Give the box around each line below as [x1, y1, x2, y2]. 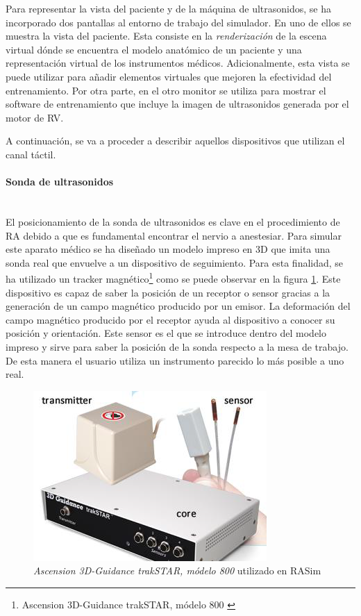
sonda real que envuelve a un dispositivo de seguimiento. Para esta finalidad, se [6, 255, 344, 269]
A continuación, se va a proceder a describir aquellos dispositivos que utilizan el [6, 133, 345, 148]
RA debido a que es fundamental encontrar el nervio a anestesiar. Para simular [6, 228, 342, 242]
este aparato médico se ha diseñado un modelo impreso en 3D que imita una [6, 242, 330, 256]
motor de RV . [6, 110, 64, 124]
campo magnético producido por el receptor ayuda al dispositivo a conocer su [6, 312, 335, 326]
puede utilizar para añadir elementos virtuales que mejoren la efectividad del [6, 69, 332, 83]
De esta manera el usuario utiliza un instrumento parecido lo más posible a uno [6, 353, 344, 367]
